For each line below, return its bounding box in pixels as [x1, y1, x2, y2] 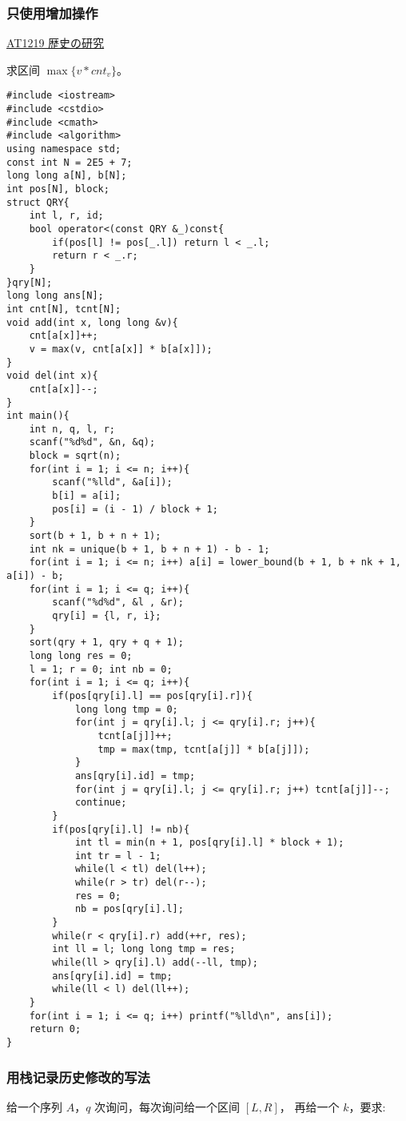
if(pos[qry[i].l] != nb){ [52, 823, 190, 835]
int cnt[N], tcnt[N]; [6, 303, 121, 315]
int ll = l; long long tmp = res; [52, 943, 236, 955]
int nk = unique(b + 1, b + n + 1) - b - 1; [29, 543, 270, 555]
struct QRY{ [6, 196, 70, 208]
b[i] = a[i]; [52, 490, 121, 502]
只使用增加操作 [6, 2, 98, 22]
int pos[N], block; [6, 183, 109, 195]
